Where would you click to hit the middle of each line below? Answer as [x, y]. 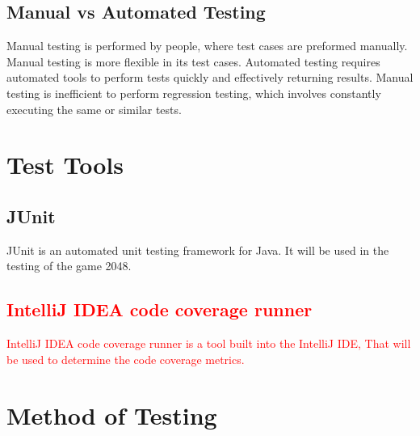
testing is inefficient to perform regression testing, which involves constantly [194, 93]
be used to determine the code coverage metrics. [126, 359]
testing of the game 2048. [69, 266]
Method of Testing [112, 415]
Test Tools [65, 165]
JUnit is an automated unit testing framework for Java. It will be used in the [198, 250]
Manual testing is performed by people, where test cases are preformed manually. [207, 46]
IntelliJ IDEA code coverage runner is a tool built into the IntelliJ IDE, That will [209, 343]
